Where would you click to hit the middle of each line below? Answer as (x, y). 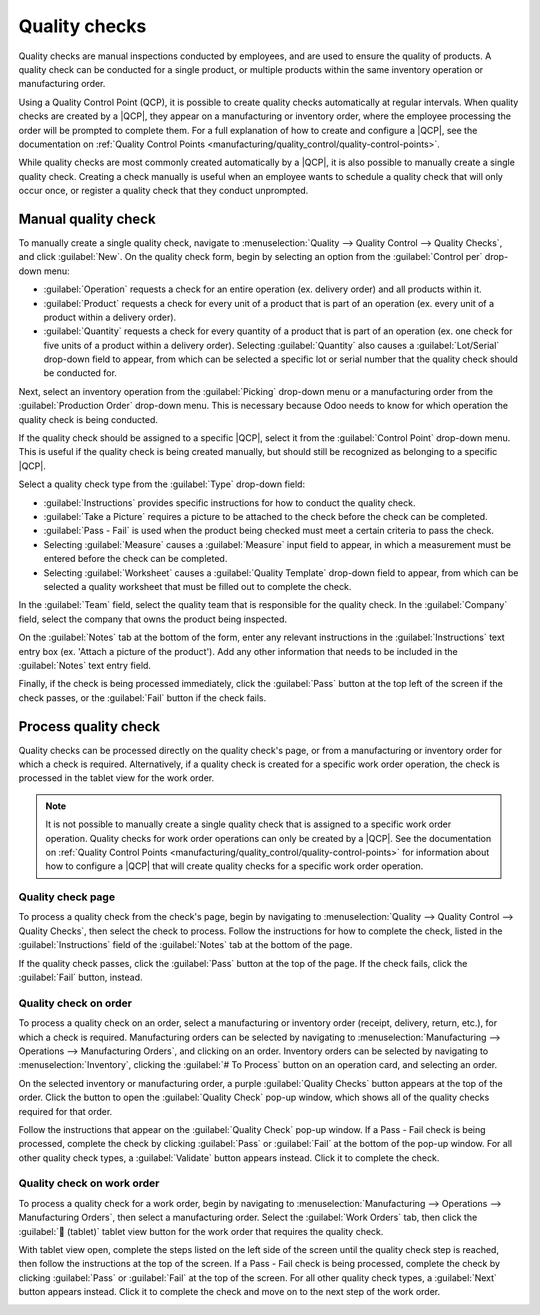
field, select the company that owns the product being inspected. (153, 619)
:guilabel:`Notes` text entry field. (85, 665)
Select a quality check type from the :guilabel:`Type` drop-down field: (161, 484)
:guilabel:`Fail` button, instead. (81, 977)
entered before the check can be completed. (135, 559)
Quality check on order (75, 1003)
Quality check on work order (89, 1183)
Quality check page (66, 897)
